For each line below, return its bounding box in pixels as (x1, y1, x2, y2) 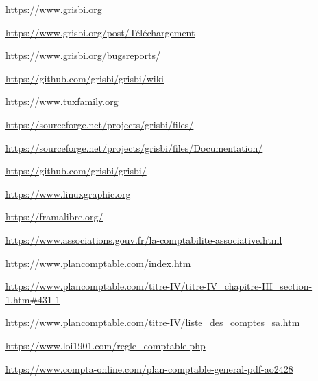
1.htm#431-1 (5, 292, 60, 306)
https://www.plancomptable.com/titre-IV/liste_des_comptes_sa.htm (5, 315, 300, 330)
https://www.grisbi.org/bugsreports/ (5, 48, 161, 62)
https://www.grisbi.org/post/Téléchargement (5, 25, 195, 39)
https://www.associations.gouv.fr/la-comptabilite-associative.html (5, 232, 282, 246)
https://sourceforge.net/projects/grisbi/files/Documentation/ (5, 140, 263, 154)
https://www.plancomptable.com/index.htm (5, 255, 191, 270)
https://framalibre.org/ (5, 209, 103, 224)
